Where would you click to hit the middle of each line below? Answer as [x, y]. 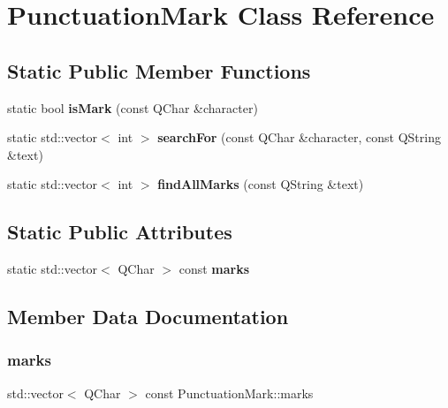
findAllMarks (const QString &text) [261, 184]
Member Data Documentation [148, 317]
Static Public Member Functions [159, 70]
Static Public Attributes [120, 232]
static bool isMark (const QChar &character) [133, 107]
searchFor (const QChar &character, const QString [299, 137]
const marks [214, 269]
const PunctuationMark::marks [229, 393]
